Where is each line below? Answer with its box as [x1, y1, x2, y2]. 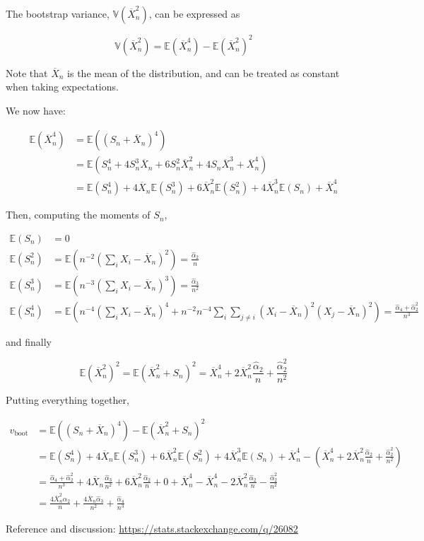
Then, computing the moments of [6, 207, 151, 222]
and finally [6, 334, 52, 349]
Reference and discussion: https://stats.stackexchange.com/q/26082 [6, 520, 298, 535]
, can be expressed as [148, 6, 240, 21]
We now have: [6, 103, 66, 117]
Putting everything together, [6, 392, 129, 407]
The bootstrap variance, [6, 6, 110, 21]
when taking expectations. [6, 79, 119, 94]
